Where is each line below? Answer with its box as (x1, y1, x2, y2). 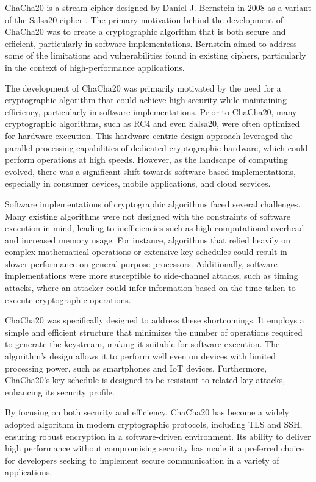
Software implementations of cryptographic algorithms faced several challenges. (5, 197, 301, 210)
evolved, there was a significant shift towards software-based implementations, (5, 165, 296, 178)
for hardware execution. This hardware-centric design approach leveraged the (5, 129, 293, 142)
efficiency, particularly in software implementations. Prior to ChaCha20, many (5, 105, 297, 118)
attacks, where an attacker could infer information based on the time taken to (5, 281, 296, 294)
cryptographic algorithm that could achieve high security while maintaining (5, 93, 287, 106)
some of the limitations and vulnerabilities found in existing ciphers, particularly (5, 49, 306, 62)
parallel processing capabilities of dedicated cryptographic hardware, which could (5, 141, 308, 154)
